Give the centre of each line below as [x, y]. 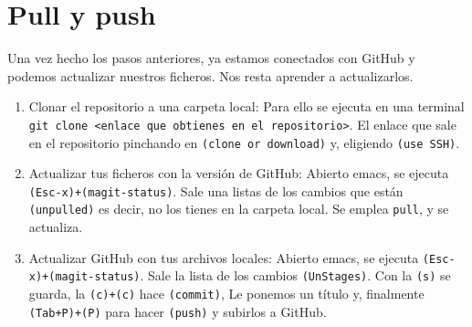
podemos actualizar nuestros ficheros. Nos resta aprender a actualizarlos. [210, 75]
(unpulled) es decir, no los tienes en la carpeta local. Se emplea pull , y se [239, 209]
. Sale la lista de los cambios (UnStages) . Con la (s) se [295, 275]
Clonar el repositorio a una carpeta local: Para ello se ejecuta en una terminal [246, 106]
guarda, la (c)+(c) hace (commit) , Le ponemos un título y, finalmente [226, 294]
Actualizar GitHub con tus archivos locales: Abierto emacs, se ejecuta [224, 257]
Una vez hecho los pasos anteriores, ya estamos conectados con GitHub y [211, 58]
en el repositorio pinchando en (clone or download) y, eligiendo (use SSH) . [244, 142]
